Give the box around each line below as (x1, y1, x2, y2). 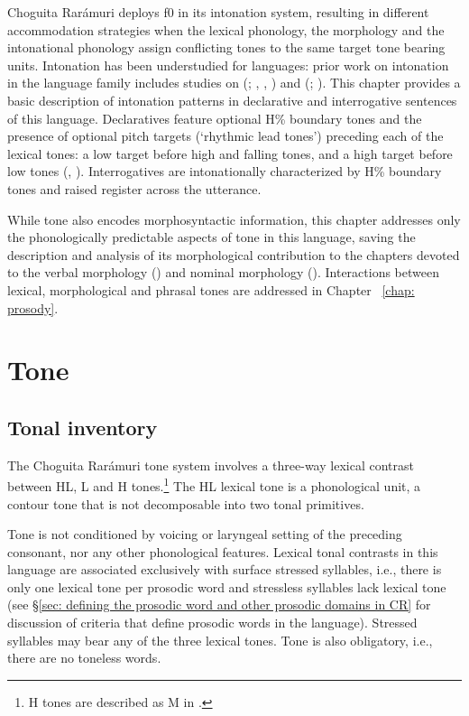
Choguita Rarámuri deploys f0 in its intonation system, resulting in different (7, 3, 429, 21)
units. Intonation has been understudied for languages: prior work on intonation (7, 55, 449, 74)
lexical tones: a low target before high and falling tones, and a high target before (7, 144, 453, 163)
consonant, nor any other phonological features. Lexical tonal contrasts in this (7, 542, 438, 561)
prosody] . (7, 298, 59, 317)
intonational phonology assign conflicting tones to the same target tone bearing (7, 38, 446, 57)
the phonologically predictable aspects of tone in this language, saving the (7, 228, 416, 246)
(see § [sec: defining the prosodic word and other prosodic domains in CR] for (7, 595, 431, 614)
